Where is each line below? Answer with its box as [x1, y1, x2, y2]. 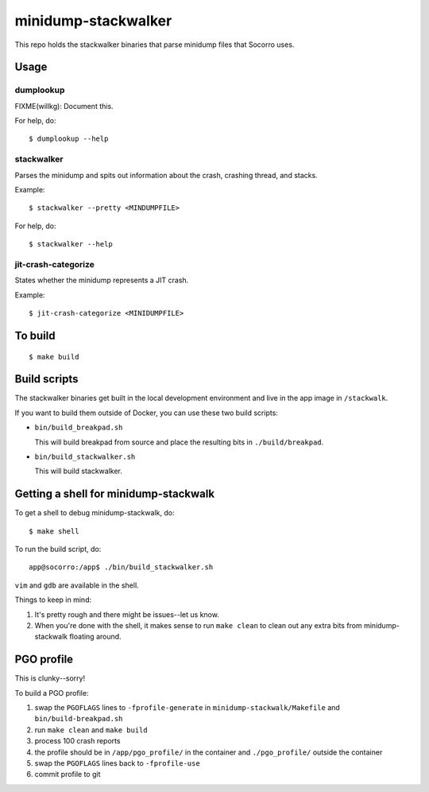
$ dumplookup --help [29, 134, 109, 143]
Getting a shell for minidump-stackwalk [14, 487, 214, 501]
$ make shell [29, 526, 79, 536]
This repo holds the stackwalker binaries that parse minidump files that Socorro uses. [14, 40, 295, 49]
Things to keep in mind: [14, 595, 91, 604]
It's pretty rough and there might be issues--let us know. [34, 609, 220, 619]
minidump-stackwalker [14, 12, 172, 29]
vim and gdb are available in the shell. [14, 580, 139, 590]
